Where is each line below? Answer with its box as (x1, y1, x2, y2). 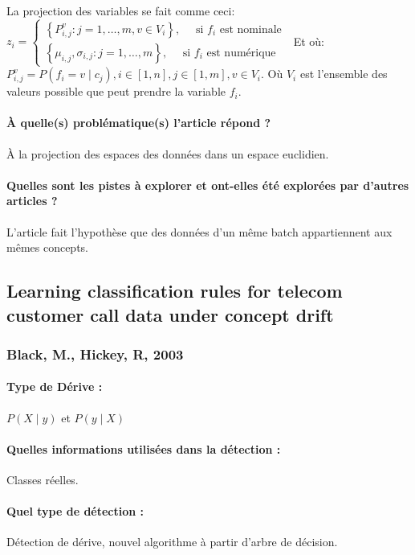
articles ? (6, 192, 58, 209)
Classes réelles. (6, 471, 79, 487)
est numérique (206, 47, 276, 59)
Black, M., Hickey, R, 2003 (6, 343, 184, 364)
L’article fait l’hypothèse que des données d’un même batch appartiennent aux (6, 223, 393, 240)
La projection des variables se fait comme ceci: (6, 2, 235, 18)
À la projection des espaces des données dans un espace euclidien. (6, 145, 329, 162)
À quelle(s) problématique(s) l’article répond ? (6, 114, 271, 131)
